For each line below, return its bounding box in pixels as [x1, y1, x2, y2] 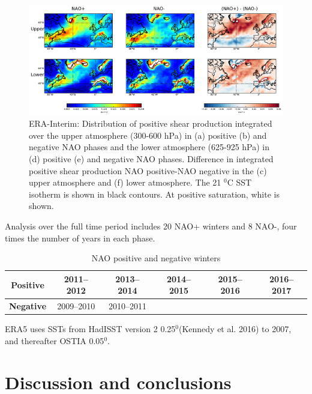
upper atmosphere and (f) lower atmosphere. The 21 [29, 176, 221, 189]
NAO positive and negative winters [91, 252, 221, 264]
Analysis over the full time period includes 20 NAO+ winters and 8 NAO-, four [5, 219, 297, 232]
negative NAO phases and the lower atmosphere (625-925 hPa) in [29, 141, 270, 153]
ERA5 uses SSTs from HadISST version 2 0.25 [5, 323, 176, 335]
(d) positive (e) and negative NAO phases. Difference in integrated [29, 152, 274, 165]
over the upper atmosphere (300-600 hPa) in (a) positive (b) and [29, 129, 267, 141]
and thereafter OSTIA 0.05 [5, 334, 104, 347]
